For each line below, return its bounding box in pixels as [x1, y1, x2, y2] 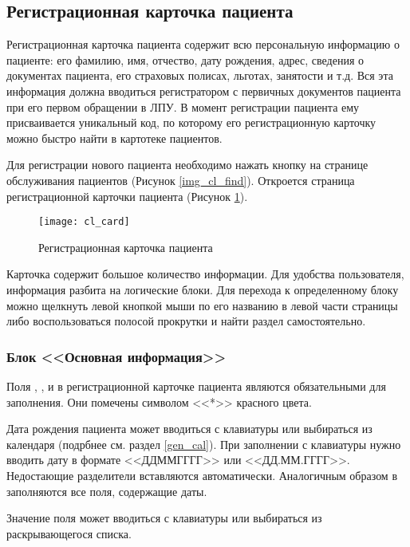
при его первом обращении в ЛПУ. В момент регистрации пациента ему [6, 98, 360, 115]
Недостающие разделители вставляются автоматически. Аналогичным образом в [6, 466, 397, 483]
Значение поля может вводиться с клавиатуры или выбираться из [6, 510, 322, 526]
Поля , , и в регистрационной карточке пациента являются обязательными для [6, 377, 386, 394]
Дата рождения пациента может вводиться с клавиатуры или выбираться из [6, 420, 373, 437]
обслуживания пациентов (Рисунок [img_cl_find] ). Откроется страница [6, 171, 355, 188]
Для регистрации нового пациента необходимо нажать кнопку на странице [6, 156, 369, 173]
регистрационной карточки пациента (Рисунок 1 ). [6, 187, 248, 204]
